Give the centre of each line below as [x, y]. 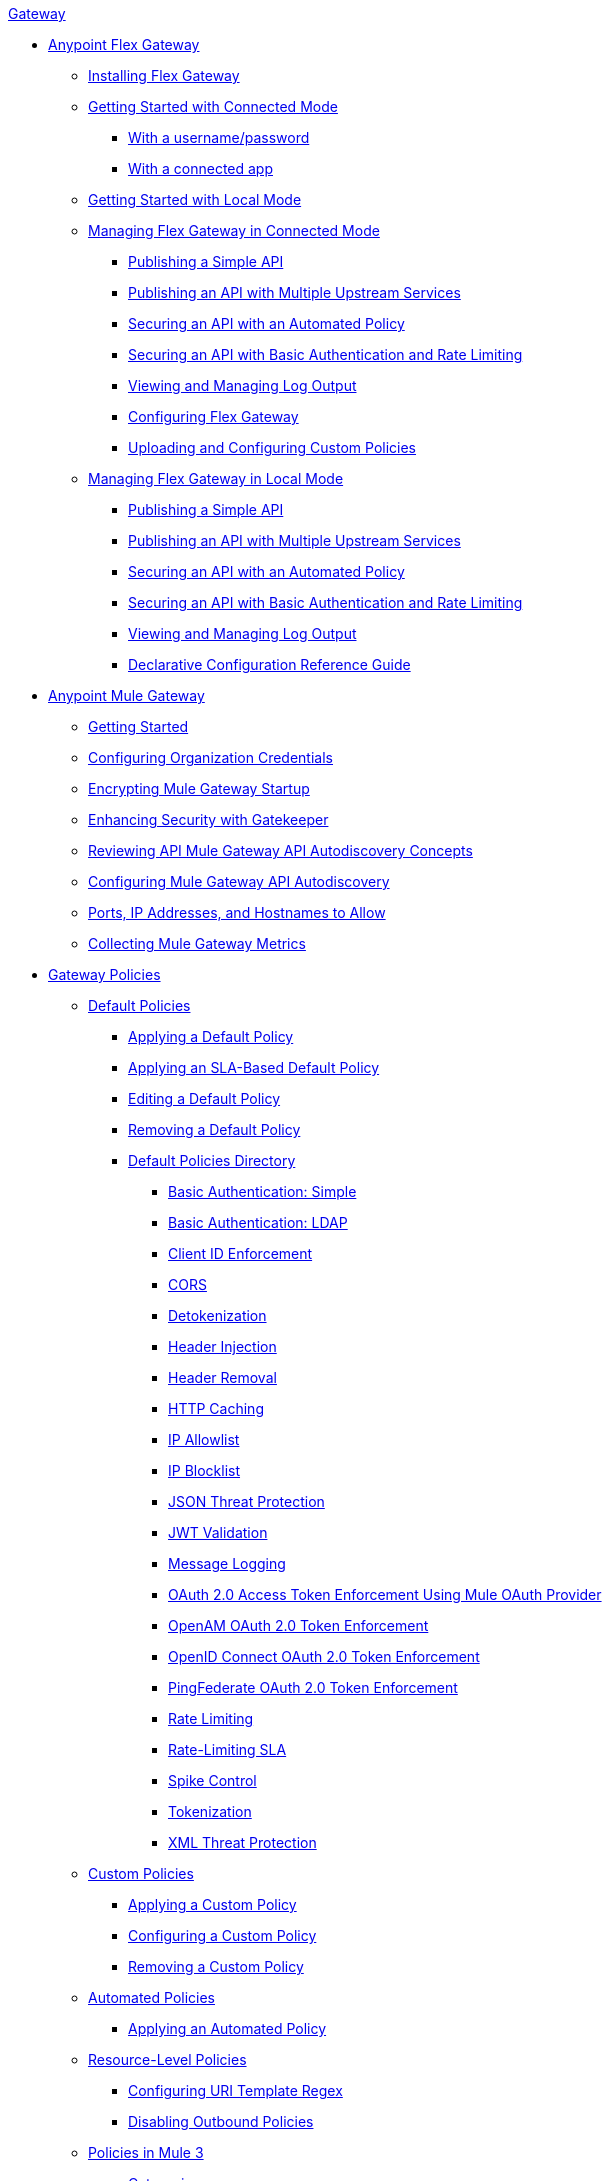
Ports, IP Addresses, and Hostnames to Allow [237, 912]
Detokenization [217, 1315]
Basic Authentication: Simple [262, 1191]
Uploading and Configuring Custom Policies [272, 447]
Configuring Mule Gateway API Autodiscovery [239, 881]
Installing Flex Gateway [164, 75]
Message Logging [227, 1563]
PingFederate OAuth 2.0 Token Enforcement [313, 1687]
